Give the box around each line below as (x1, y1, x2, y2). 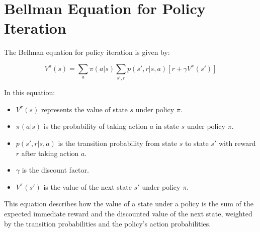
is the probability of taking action (43, 121, 148, 131)
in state (155, 121, 179, 131)
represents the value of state (41, 104, 128, 114)
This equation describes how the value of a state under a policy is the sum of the (4, 198, 253, 209)
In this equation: (4, 87, 55, 98)
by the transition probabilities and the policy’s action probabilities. (4, 218, 211, 228)
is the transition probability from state (58, 138, 178, 148)
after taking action (21, 147, 79, 158)
